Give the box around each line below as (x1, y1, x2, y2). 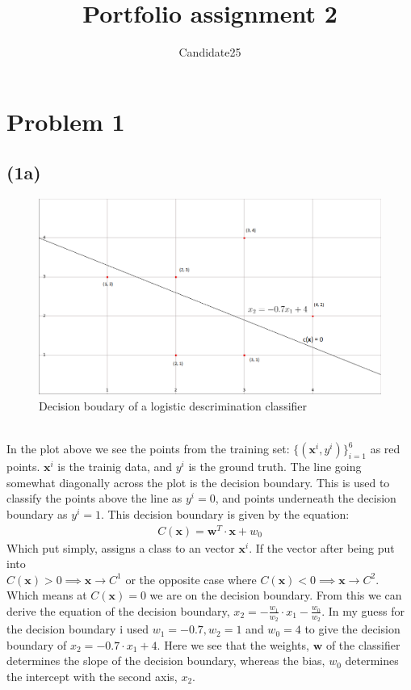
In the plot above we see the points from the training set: (6, 440, 290, 457)
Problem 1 (6, 104, 125, 137)
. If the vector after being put (249, 539, 395, 556)
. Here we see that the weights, (157, 636, 309, 653)
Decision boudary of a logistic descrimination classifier (39, 397, 308, 414)
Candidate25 (178, 44, 241, 61)
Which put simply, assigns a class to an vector (6, 539, 235, 556)
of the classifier (325, 636, 401, 653)
